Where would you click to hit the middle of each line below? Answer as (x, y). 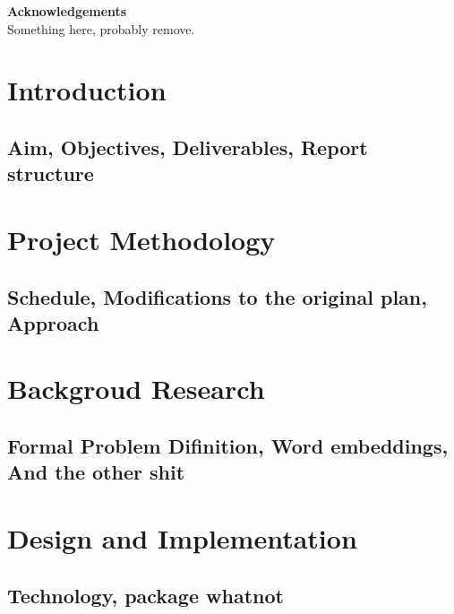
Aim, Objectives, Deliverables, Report (188, 147)
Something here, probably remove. (101, 28)
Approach (53, 322)
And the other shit (96, 472)
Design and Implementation (182, 538)
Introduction (87, 90)
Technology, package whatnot (146, 595)
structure (51, 173)
